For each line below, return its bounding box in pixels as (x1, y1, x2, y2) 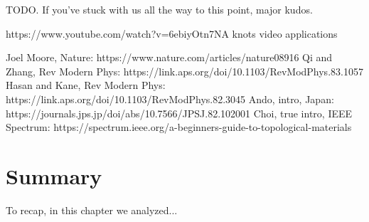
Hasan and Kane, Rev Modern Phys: (6, 78, 166, 92)
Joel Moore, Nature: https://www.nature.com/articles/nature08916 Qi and (6, 50, 333, 65)
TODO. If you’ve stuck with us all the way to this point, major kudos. (6, 2, 313, 16)
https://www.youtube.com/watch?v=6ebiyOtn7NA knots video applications (6, 26, 338, 41)
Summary (6, 161, 102, 190)
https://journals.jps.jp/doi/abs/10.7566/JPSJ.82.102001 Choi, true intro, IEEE (6, 105, 353, 120)
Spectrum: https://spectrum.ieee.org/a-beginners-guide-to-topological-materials (6, 120, 352, 134)
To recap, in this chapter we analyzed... (6, 202, 178, 217)
